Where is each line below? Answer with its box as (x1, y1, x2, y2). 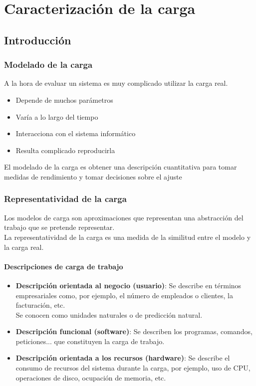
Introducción (4, 32, 71, 47)
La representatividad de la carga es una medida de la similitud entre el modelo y (4, 231, 251, 242)
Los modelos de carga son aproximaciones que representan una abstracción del (4, 212, 244, 222)
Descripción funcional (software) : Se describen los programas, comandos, (15, 326, 253, 337)
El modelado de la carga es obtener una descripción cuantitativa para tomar (4, 162, 237, 172)
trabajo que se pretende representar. (4, 222, 115, 232)
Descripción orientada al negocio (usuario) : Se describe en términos (15, 280, 242, 290)
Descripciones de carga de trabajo (4, 261, 123, 271)
